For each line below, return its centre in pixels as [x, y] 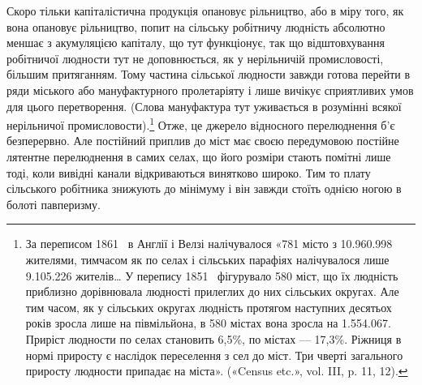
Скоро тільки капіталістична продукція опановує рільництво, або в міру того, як [205, 11]
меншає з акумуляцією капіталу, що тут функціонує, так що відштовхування [196, 43]
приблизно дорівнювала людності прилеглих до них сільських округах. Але [212, 291]
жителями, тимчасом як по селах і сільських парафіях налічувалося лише [207, 259]
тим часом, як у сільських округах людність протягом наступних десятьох [209, 307]
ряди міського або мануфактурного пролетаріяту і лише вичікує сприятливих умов [210, 90]
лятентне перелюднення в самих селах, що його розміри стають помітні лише [199, 156]
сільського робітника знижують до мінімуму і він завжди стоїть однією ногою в [204, 188]
